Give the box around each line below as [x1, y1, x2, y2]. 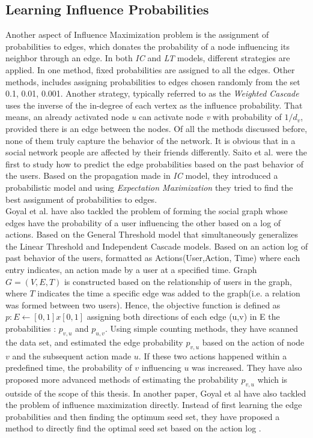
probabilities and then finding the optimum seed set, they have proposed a [5, 410, 280, 422]
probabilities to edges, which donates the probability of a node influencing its [5, 40, 290, 52]
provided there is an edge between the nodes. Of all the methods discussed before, [5, 122, 308, 134]
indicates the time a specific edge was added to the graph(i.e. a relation [37, 287, 300, 299]
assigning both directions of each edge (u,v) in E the [87, 310, 280, 323]
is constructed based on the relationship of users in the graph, [64, 275, 292, 287]
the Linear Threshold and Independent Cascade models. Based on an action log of [5, 239, 308, 252]
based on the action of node [202, 335, 305, 348]
